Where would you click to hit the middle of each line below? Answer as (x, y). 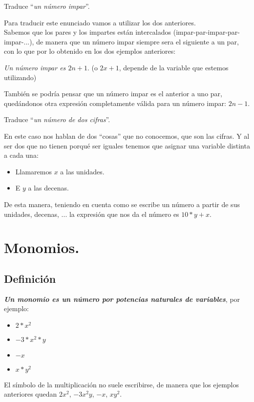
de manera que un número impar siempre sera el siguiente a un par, (138, 41)
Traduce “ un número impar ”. (47, 6)
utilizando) (20, 77)
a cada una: (21, 155)
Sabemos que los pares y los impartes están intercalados (88, 32)
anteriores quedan (31, 394)
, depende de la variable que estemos (174, 67)
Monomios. (42, 247)
